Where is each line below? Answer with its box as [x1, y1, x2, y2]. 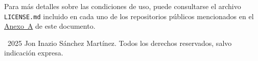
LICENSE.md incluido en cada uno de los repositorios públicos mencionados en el [4, 11, 254, 21]
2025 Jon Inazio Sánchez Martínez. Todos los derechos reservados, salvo [7, 37, 232, 48]
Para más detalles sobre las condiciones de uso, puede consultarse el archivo [4, 1, 241, 11]
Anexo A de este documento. [4, 21, 96, 31]
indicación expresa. [4, 47, 63, 58]
